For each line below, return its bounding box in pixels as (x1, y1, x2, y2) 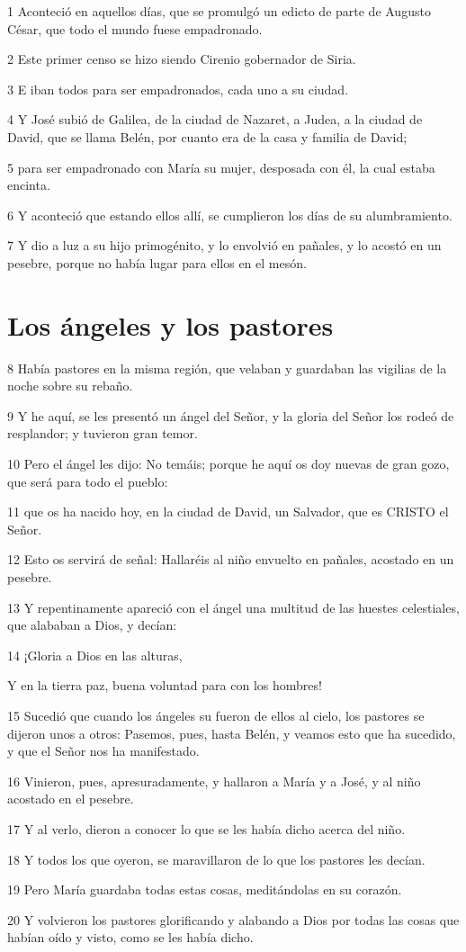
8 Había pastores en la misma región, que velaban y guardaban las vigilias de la (7, 358, 447, 377)
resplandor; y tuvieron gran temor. (7, 424, 198, 443)
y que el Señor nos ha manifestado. (7, 741, 200, 760)
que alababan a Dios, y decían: (7, 615, 177, 634)
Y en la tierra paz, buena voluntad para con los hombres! (7, 676, 322, 695)
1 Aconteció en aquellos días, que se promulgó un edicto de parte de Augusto (7, 2, 431, 20)
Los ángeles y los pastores (7, 306, 334, 343)
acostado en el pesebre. (7, 789, 134, 808)
